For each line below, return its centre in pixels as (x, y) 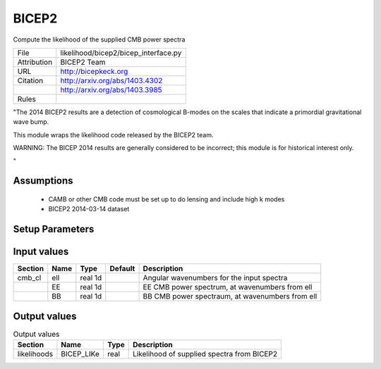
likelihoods (35, 354)
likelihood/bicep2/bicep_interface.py (121, 53)
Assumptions (43, 181)
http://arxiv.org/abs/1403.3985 (111, 89)
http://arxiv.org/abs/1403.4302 (111, 80)
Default (122, 269)
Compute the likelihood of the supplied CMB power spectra (99, 39)
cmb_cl (29, 278)
